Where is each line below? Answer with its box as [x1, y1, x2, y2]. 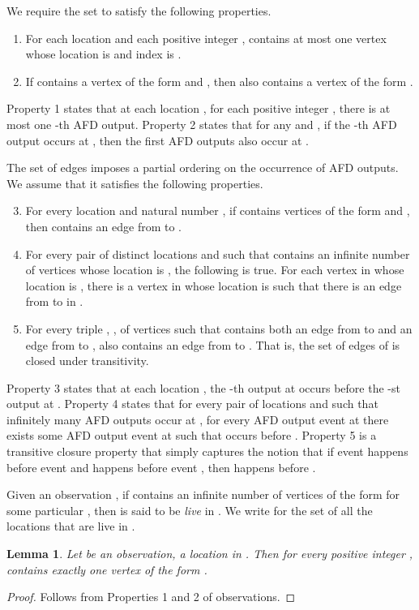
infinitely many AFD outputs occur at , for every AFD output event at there [6, 410, 389, 427]
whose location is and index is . [25, 45, 182, 62]
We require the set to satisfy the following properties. [6, 2, 271, 19]
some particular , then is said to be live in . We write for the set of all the [6, 501, 373, 518]
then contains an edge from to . [25, 217, 182, 234]
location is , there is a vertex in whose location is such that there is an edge [25, 277, 402, 294]
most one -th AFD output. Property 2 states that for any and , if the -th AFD [6, 115, 397, 132]
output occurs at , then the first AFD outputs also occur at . [6, 131, 309, 148]
